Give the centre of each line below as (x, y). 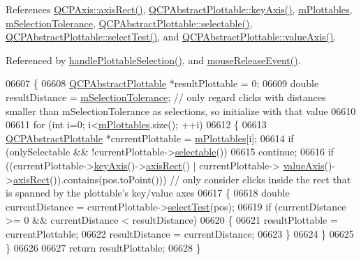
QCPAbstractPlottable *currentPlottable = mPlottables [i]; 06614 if (150, 138)
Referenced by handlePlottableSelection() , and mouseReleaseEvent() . (153, 60)
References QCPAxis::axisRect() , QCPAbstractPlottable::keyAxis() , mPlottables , (179, 9)
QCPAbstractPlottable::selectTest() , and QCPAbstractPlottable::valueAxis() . (171, 37)
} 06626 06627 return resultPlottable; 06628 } (103, 247)
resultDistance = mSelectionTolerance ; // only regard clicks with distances (166, 97)
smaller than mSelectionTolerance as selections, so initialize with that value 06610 (181, 110)
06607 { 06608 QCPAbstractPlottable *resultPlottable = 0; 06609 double (162, 83)
